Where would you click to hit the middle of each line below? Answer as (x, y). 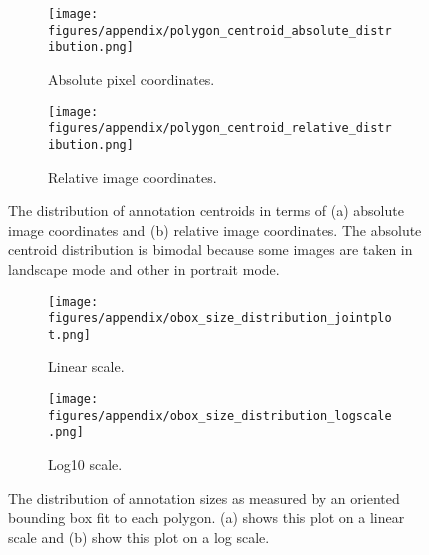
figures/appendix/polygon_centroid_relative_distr (220, 128)
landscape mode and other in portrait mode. (144, 268)
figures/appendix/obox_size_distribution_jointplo (220, 318)
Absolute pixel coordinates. (131, 78)
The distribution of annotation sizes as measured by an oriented (204, 497)
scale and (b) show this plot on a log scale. (139, 536)
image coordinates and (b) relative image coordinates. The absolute (215, 229)
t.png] (69, 334)
